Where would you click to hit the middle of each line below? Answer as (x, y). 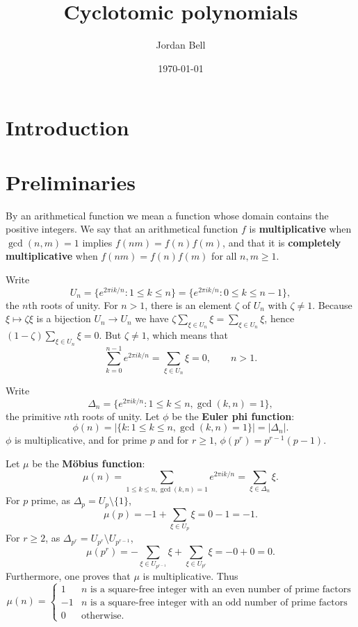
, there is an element (188, 304)
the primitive (33, 416)
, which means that (187, 335)
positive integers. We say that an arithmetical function (122, 229)
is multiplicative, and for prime (81, 440)
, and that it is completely (282, 242)
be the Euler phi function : (233, 416)
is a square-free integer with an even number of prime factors (220, 589)
